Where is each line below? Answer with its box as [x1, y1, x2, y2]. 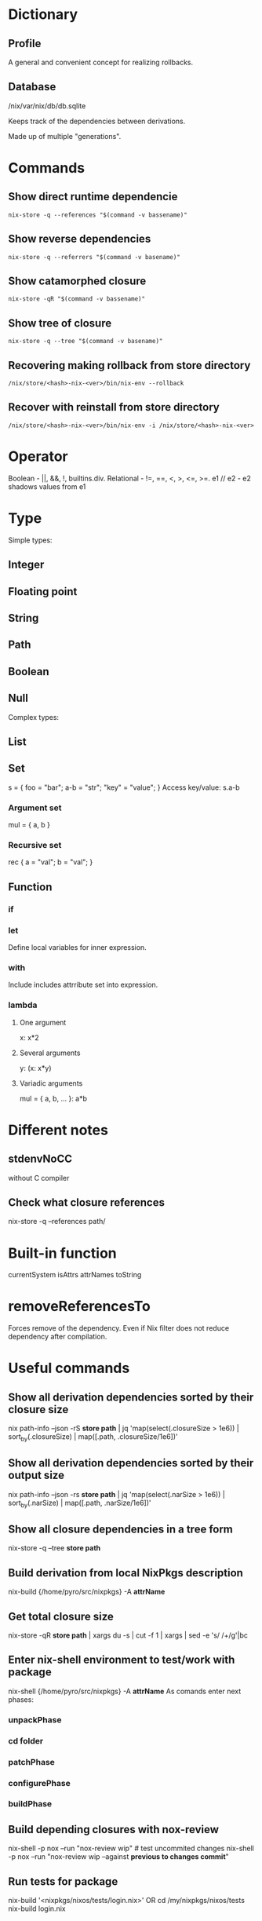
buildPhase [8, 1799, 53, 1810]
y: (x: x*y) [19, 1063, 52, 1072]
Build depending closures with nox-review [8, 1823, 220, 1836]
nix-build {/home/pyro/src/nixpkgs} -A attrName [8, 1587, 166, 1597]
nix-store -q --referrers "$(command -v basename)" [8, 253, 180, 261]
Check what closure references [8, 1196, 165, 1209]
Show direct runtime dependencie [8, 190, 178, 203]
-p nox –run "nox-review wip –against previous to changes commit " [8, 1852, 229, 1861]
